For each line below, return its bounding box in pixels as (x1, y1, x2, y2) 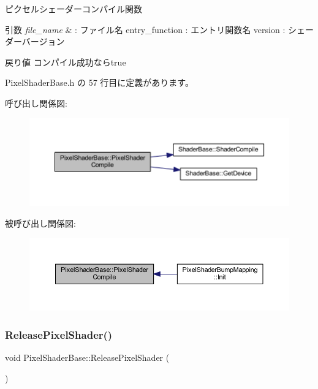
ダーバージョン (5, 35, 65, 48)
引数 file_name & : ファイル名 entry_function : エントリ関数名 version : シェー (5, 23, 314, 36)
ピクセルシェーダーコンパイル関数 (5, 2, 142, 15)
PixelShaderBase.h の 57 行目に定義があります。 (5, 76, 194, 89)
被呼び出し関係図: (5, 216, 76, 229)
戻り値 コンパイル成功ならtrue (5, 55, 126, 68)
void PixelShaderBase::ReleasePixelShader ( (5, 351, 170, 364)
